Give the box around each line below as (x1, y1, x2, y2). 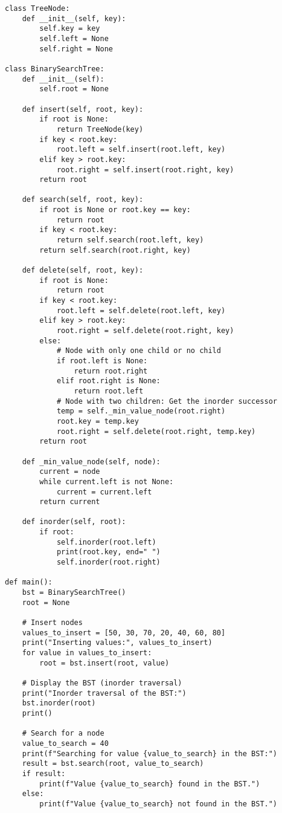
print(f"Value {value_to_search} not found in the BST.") (39, 799, 278, 808)
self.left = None (39, 34, 109, 43)
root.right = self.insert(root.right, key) (56, 165, 234, 174)
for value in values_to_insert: (22, 649, 152, 657)
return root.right (74, 366, 148, 375)
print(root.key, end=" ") (56, 548, 161, 557)
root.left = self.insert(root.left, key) (56, 145, 226, 154)
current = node (39, 467, 100, 476)
